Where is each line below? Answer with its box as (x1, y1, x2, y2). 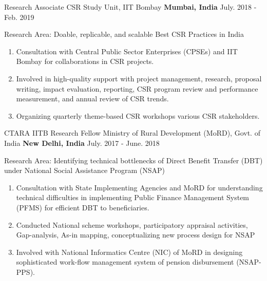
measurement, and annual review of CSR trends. (16, 93, 169, 104)
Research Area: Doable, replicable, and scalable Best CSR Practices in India (4, 29, 244, 39)
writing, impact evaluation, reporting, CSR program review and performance (16, 83, 258, 94)
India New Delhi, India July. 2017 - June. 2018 (4, 137, 160, 148)
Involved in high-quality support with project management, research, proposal (16, 73, 262, 83)
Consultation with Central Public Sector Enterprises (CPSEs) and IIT (16, 46, 238, 56)
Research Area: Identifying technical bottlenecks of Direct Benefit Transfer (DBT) (4, 155, 263, 165)
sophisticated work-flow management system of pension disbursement (16, 256, 234, 267)
